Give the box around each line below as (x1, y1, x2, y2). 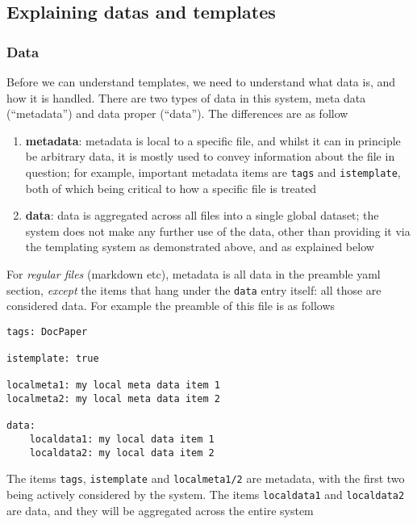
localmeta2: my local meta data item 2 (6, 393, 220, 405)
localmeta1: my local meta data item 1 (6, 379, 220, 392)
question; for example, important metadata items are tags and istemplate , (25, 163, 401, 180)
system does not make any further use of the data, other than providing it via (25, 222, 411, 239)
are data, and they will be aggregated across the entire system (6, 501, 314, 518)
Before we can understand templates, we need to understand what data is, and (6, 73, 396, 90)
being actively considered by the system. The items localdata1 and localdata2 (6, 486, 405, 503)
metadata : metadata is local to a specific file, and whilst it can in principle (25, 132, 401, 149)
